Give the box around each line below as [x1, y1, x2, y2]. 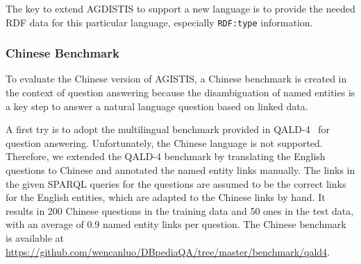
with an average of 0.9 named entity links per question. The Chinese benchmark [6, 217, 346, 231]
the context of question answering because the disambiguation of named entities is [6, 85, 355, 100]
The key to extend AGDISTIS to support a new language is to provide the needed [6, 1, 355, 15]
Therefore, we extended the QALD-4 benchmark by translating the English [6, 149, 326, 164]
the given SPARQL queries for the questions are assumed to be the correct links [6, 176, 346, 191]
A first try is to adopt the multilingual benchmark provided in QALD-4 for [6, 122, 330, 137]
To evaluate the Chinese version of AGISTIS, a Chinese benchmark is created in [6, 71, 347, 86]
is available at [6, 231, 65, 245]
